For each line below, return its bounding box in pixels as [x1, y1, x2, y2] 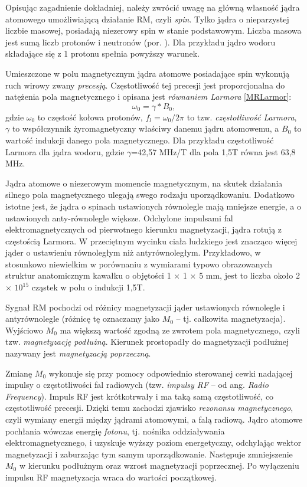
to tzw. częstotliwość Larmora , [187, 110, 297, 123]
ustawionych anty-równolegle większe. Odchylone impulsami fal [5, 211, 233, 224]
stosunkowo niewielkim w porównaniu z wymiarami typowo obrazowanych [5, 257, 273, 270]
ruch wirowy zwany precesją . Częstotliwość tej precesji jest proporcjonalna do [5, 79, 285, 91]
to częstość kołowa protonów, [37, 110, 143, 123]
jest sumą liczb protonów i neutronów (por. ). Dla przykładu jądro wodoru [5, 35, 276, 48]
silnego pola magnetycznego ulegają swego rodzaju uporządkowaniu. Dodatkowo [5, 188, 295, 201]
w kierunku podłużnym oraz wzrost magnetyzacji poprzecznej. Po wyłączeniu [19, 459, 299, 472]
